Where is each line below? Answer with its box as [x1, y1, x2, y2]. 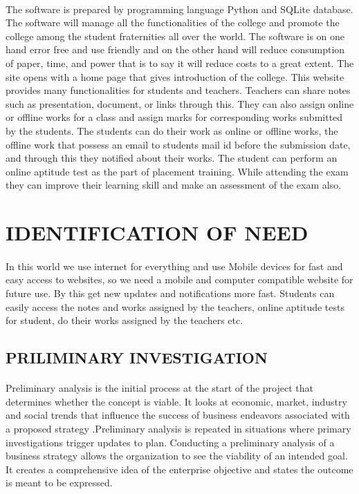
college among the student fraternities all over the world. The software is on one [6, 28, 345, 43]
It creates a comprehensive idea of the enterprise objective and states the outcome [6, 462, 353, 476]
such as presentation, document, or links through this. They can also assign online [6, 96, 354, 111]
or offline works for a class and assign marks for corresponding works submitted [6, 110, 343, 124]
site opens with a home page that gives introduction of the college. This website [6, 69, 344, 84]
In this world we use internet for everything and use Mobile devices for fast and [6, 258, 343, 273]
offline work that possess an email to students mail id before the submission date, [6, 137, 351, 151]
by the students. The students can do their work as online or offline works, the [6, 123, 338, 137]
